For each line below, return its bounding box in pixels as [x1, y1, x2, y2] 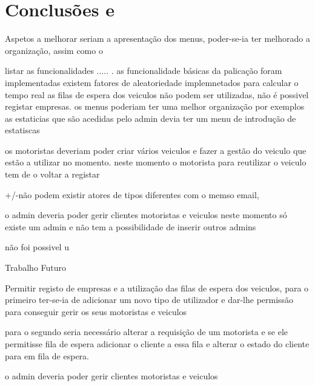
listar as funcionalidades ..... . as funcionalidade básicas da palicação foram [5, 64, 282, 77]
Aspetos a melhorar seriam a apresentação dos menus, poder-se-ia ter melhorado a [5, 32, 310, 45]
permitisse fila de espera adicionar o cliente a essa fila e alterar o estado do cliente [5, 338, 310, 350]
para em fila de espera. [5, 349, 89, 362]
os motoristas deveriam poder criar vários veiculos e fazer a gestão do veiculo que [5, 144, 307, 156]
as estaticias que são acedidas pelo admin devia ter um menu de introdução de [5, 111, 296, 124]
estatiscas [5, 124, 40, 136]
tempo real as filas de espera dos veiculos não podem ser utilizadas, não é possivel [5, 88, 309, 101]
